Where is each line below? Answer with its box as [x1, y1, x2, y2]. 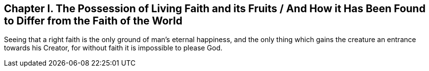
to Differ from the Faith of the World [4, 15, 182, 27]
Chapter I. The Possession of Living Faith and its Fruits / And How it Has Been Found [4, 2, 426, 15]
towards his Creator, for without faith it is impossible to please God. [4, 44, 223, 52]
